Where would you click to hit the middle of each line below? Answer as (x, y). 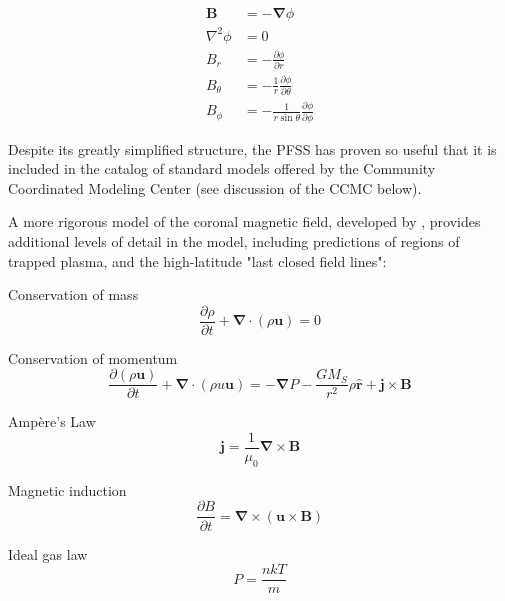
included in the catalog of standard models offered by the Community (222, 168)
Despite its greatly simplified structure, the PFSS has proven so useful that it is (252, 148)
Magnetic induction (67, 489)
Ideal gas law (48, 553)
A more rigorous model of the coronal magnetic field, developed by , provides (244, 221)
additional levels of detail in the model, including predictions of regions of (234, 240)
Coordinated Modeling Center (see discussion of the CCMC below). (215, 187)
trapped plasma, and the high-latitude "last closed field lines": (197, 260)
